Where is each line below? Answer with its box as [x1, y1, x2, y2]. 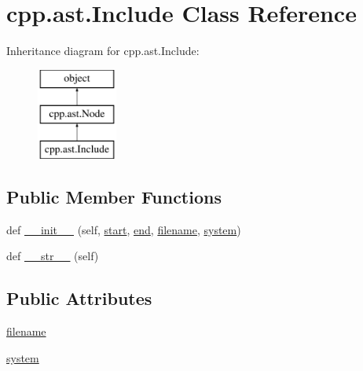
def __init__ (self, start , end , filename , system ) [6, 221, 241, 237]
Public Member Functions [6, 185, 222, 209]
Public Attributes [6, 286, 152, 310]
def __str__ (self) [6, 248, 99, 264]
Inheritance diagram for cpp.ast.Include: [6, 42, 200, 59]
